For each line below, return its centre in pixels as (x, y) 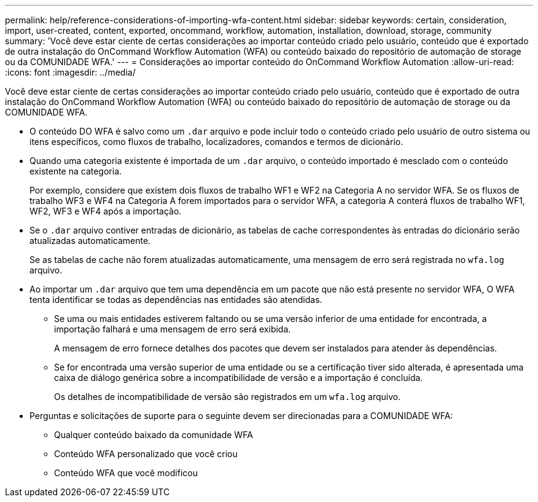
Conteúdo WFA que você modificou (126, 473)
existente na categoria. (76, 171)
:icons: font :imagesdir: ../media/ (70, 72)
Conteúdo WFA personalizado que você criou (146, 454)
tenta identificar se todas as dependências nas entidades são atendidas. (176, 300)
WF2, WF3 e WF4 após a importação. (106, 211)
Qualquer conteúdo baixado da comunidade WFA (154, 435)
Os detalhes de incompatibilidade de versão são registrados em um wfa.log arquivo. (228, 397)
